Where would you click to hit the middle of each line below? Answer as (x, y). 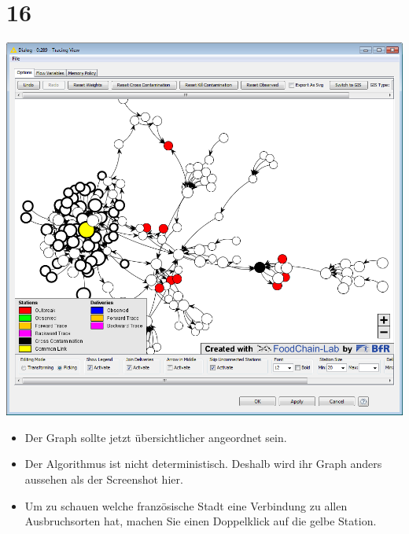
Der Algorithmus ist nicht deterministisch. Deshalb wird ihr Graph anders (203, 464)
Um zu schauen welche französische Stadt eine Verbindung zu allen (186, 505)
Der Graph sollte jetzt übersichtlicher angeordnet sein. (156, 437)
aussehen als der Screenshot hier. (104, 479)
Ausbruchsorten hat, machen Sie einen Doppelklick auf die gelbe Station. (201, 521)
